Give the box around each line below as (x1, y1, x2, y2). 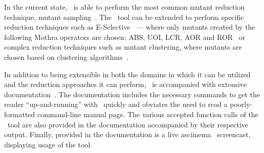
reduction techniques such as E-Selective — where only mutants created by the (4, 21, 255, 32)
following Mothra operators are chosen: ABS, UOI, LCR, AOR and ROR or (4, 31, 246, 42)
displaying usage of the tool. (4, 139, 93, 149)
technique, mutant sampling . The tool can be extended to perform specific (4, 11, 244, 22)
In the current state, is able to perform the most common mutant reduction (4, 2, 245, 12)
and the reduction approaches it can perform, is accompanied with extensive (4, 79, 247, 90)
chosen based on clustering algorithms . (4, 51, 128, 62)
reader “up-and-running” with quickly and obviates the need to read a (4, 99, 228, 110)
